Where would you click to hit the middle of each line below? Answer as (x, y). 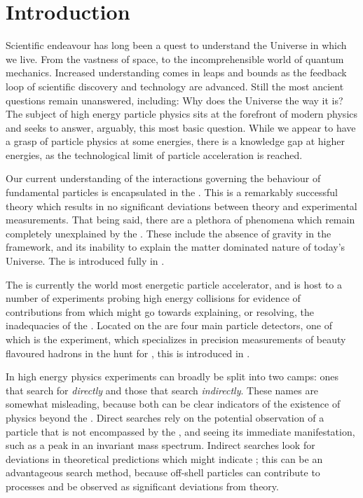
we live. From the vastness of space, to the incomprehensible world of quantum (175, 58)
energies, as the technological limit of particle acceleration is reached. (154, 154)
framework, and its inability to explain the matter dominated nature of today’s (176, 247)
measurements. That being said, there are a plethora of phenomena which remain (180, 220)
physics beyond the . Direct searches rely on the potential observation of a (165, 417)
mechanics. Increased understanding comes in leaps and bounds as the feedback (176, 72)
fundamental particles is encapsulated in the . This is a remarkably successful (172, 192)
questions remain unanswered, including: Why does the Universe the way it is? (174, 100)
